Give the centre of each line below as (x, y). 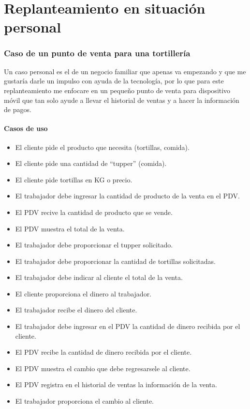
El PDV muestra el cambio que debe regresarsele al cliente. (103, 368)
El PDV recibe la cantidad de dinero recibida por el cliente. (103, 352)
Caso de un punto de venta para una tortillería (97, 53)
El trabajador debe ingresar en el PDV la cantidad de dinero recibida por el (128, 326)
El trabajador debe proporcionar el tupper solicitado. (94, 245)
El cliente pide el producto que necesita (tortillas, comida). (102, 147)
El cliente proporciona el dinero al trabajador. (83, 293)
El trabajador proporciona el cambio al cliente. (85, 401)
